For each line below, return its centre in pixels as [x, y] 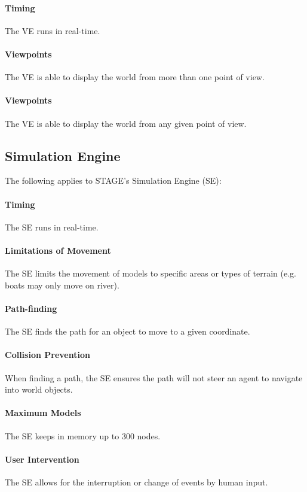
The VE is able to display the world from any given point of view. [126, 123]
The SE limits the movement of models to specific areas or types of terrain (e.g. [151, 273]
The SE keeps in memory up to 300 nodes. [83, 435]
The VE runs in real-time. [53, 30]
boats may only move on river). [62, 285]
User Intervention [42, 459]
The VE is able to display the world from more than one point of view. [135, 77]
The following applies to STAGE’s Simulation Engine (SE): [113, 180]
